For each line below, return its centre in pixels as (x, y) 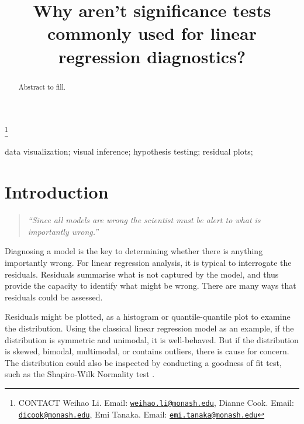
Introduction (57, 192)
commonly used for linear (152, 33)
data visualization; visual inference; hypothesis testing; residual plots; (129, 151)
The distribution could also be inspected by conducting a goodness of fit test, (143, 362)
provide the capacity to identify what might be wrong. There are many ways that (151, 285)
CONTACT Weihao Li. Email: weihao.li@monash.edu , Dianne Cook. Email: (156, 402)
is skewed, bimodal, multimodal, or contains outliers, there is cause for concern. (147, 351)
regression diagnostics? (152, 56)
